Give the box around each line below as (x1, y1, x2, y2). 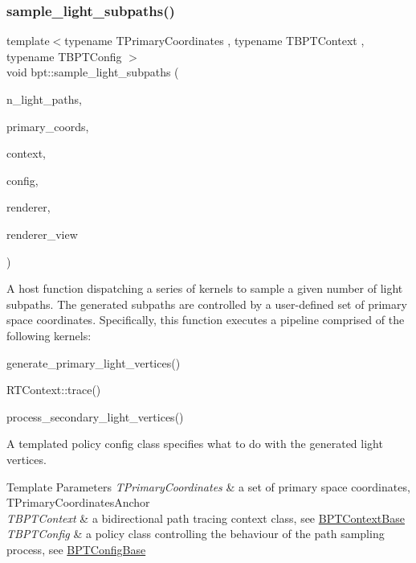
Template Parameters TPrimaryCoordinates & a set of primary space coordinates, (6, 478, 410, 495)
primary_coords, (6, 117, 89, 134)
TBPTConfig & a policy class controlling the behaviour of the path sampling (6, 525, 385, 542)
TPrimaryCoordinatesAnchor (6, 494, 150, 511)
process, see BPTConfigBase (6, 540, 146, 557)
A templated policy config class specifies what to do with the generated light (6, 435, 383, 452)
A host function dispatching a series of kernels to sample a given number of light (6, 280, 403, 297)
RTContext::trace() (6, 381, 101, 398)
